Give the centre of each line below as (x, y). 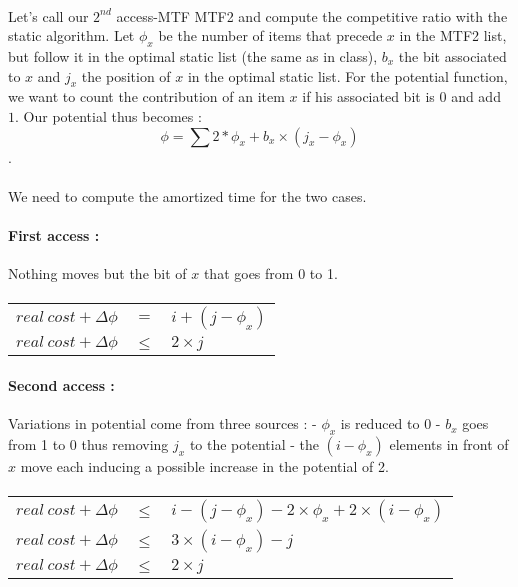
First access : (54, 234)
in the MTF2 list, (453, 35)
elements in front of (449, 443)
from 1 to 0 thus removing (88, 443)
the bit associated (452, 55)
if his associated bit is (368, 96)
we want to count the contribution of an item (146, 96)
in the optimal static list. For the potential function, (347, 75)
